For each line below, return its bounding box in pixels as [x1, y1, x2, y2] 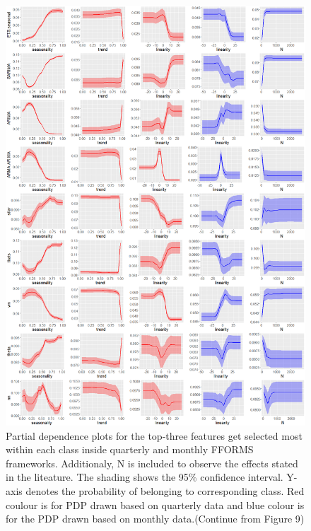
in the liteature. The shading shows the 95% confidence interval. [6, 469, 283, 484]
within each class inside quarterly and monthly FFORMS [6, 442, 254, 457]
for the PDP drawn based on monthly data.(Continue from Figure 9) [6, 511, 305, 526]
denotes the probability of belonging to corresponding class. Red [25, 483, 305, 498]
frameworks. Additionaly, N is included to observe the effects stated [6, 455, 298, 470]
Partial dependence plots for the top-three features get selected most [6, 428, 303, 443]
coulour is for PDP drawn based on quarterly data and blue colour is [6, 497, 305, 512]
